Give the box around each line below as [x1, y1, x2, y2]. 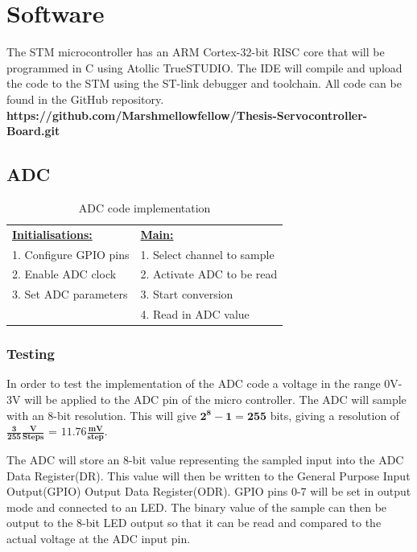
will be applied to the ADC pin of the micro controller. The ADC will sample [24, 391, 407, 408]
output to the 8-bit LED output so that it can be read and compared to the [6, 514, 382, 531]
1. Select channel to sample [140, 245, 275, 262]
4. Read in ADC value [140, 306, 250, 323]
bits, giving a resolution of [270, 406, 400, 423]
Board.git [6, 122, 60, 139]
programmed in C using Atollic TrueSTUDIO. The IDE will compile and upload [6, 59, 403, 76]
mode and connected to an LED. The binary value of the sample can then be [6, 498, 387, 515]
